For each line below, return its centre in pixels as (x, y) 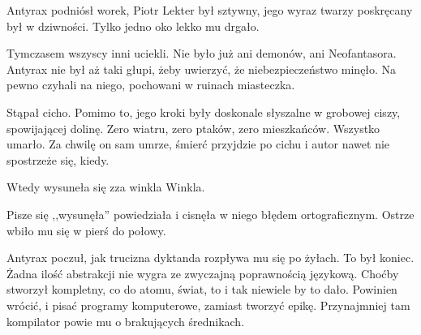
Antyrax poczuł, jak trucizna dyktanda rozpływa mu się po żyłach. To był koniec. (210, 258)
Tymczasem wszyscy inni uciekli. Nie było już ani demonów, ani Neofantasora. (202, 53)
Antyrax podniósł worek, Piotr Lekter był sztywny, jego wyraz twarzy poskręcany (210, 10)
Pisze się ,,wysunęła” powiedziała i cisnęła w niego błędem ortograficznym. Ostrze (210, 214)
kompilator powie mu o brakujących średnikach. (126, 321)
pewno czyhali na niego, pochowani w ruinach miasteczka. (151, 85)
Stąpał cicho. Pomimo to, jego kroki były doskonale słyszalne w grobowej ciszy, (204, 112)
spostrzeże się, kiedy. (58, 159)
